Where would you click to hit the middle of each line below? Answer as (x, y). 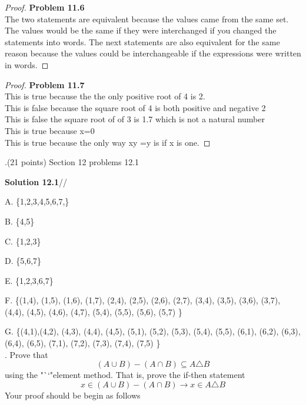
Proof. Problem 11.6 (45, 7)
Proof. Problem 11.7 (45, 84)
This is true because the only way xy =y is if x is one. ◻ (108, 142)
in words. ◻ (27, 64)
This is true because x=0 (50, 130)
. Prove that (26, 354)
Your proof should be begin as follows (73, 395)
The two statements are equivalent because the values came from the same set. (147, 19)
